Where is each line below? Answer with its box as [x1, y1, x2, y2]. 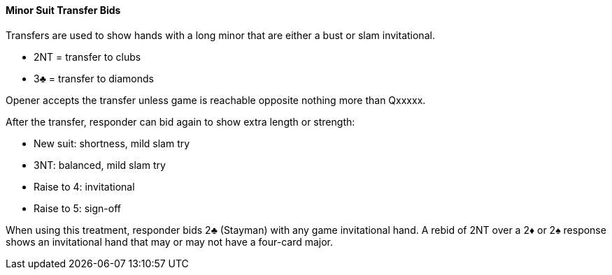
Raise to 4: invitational [34, 180, 135, 193]
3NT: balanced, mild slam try [34, 158, 166, 171]
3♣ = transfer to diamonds [34, 72, 154, 84]
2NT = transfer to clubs [34, 50, 141, 63]
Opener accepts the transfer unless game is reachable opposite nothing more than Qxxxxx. [6, 94, 426, 106]
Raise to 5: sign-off [34, 202, 122, 214]
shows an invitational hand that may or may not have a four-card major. [6, 235, 334, 248]
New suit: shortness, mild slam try [34, 137, 190, 149]
